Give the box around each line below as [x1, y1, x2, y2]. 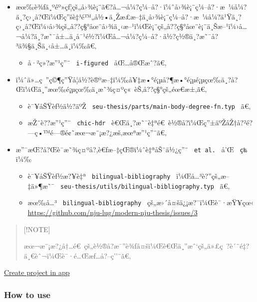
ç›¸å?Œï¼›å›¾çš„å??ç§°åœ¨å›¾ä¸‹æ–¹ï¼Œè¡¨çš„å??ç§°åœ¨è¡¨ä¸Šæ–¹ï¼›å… [15, 21, 247, 31]
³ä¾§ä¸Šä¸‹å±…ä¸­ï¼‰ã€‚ [15, 40, 97, 51]
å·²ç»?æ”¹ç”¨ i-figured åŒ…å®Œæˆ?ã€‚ [27, 57, 167, 67]
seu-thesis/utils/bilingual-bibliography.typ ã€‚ [60, 180, 230, 191]
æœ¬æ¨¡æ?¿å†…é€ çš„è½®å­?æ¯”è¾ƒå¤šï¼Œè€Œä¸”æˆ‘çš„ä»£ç [23, 241, 223, 251]
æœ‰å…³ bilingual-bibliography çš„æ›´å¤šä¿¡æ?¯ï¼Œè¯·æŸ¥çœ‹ [27, 197, 254, 208]
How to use [4, 288, 50, 301]
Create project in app [4, 267, 70, 278]
